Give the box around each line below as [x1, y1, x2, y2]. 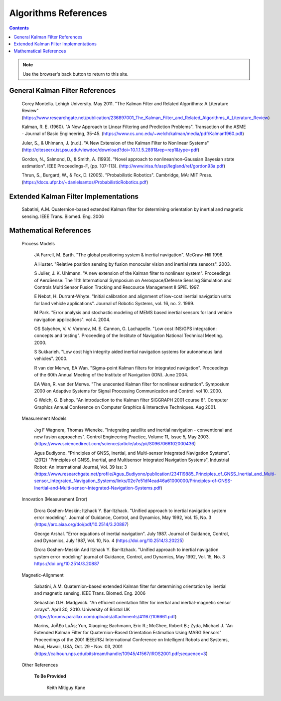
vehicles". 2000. [34, 355, 68, 361]
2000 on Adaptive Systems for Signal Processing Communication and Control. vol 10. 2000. [34, 388, 223, 394]
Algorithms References [9, 7, 107, 18]
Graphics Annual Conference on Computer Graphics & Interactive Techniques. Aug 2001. [34, 404, 217, 410]
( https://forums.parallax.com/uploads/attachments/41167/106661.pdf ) [34, 613, 177, 619]
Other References [21, 662, 58, 668]
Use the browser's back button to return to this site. [22, 71, 129, 77]
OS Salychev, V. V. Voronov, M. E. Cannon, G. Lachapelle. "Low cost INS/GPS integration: [34, 326, 217, 332]
